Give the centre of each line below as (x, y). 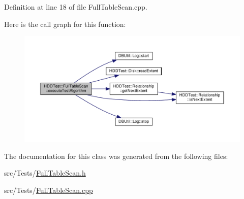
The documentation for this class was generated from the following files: (116, 156)
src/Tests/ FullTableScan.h (45, 173)
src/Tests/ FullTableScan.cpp (49, 190)
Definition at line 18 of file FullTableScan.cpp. (76, 7)
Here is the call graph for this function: (65, 24)
